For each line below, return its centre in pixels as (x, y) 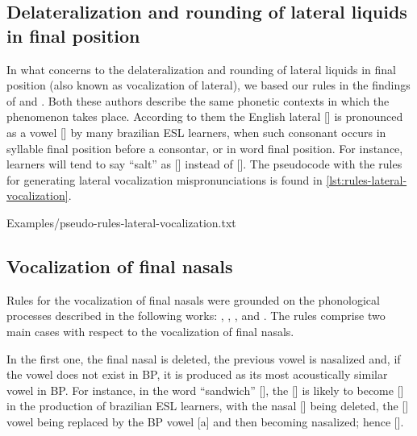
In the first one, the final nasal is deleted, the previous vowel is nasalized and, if (204, 358)
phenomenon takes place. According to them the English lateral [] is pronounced (205, 116)
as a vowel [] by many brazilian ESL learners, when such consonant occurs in (196, 132)
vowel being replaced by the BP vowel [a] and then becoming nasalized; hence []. (205, 421)
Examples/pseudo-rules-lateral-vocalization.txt (121, 222)
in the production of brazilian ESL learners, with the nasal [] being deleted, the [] (208, 406)
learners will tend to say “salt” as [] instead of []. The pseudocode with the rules (204, 164)
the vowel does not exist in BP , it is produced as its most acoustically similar (197, 374)
